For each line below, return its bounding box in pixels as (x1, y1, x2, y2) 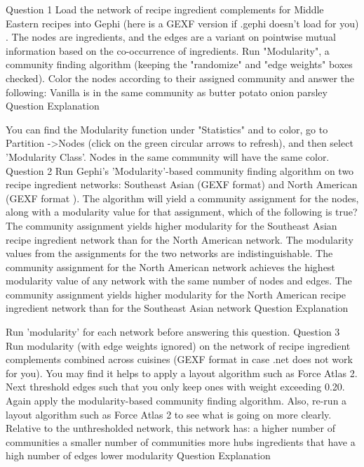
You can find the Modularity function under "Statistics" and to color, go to (6, 121, 328, 136)
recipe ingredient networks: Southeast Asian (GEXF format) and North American (6, 177, 358, 192)
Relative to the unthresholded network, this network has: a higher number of (6, 421, 336, 435)
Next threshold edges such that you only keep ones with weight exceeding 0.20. (6, 379, 345, 394)
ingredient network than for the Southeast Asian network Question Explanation (6, 301, 349, 315)
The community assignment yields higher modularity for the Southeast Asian (6, 218, 337, 232)
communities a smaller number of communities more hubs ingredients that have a (6, 434, 356, 449)
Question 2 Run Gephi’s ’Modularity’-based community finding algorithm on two (6, 163, 354, 178)
